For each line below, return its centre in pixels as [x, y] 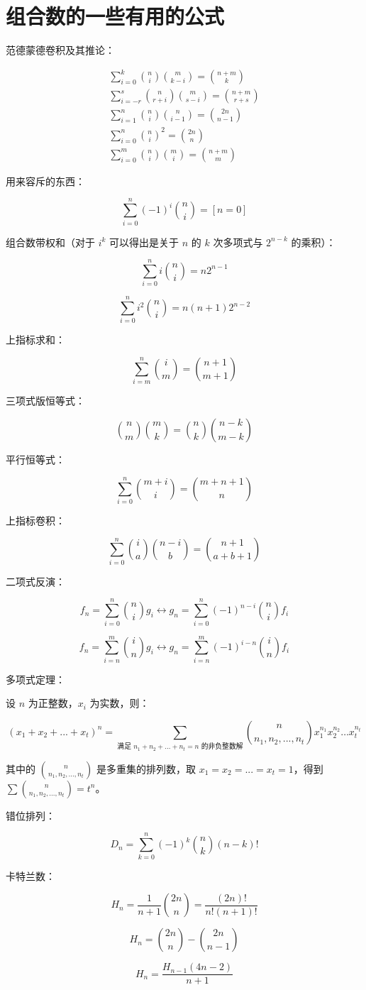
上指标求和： [35, 340]
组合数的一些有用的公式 [115, 16]
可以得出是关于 [144, 242]
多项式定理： [35, 679]
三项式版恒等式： [45, 401]
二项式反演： [35, 581]
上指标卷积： [35, 520]
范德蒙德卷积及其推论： [60, 50]
